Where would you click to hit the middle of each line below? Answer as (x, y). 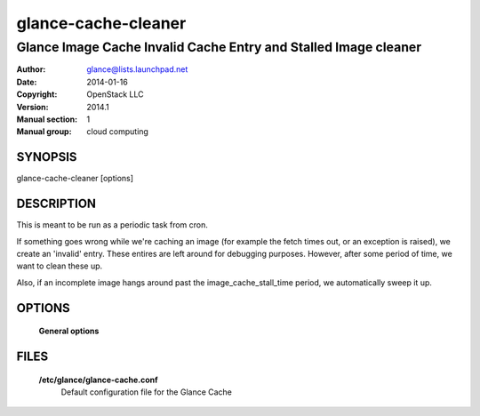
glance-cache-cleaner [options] (75, 179)
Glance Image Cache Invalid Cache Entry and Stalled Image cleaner (219, 47)
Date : (27, 82)
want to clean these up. (60, 266)
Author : (31, 69)
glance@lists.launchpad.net (137, 69)
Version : (32, 107)
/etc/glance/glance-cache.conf (99, 380)
